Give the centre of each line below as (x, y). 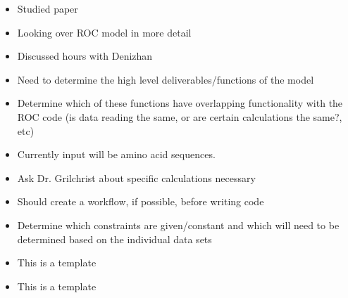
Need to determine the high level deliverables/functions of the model (166, 79)
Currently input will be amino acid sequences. (116, 154)
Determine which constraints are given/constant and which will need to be (178, 225)
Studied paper (48, 8)
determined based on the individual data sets (114, 239)
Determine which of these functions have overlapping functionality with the (180, 103)
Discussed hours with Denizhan (85, 56)
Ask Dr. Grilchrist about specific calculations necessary (136, 177)
